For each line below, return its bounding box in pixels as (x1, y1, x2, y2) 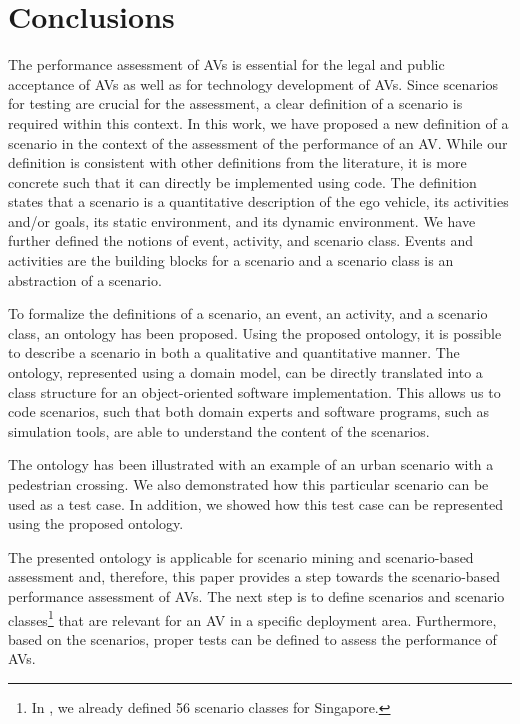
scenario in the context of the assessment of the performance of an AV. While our (8, 132, 508, 153)
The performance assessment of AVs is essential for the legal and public (8, 54, 445, 75)
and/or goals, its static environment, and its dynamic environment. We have (8, 210, 476, 231)
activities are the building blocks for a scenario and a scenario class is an (8, 250, 454, 271)
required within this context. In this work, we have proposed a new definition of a (8, 112, 509, 133)
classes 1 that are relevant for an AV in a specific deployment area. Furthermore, (8, 606, 497, 630)
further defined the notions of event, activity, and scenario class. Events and (8, 230, 474, 251)
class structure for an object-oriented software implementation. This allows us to (8, 381, 501, 402)
